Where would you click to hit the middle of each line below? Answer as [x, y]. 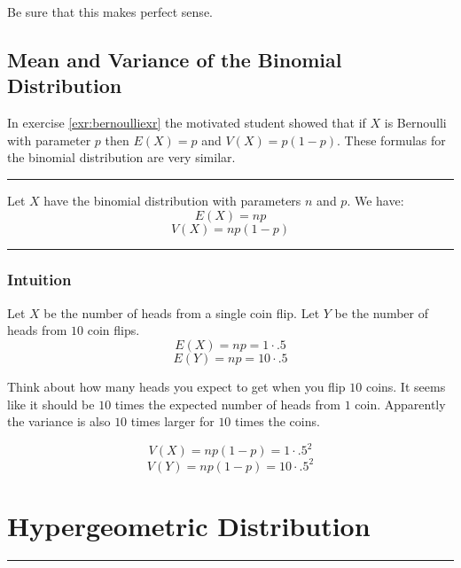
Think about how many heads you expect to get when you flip [176, 386]
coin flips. [113, 330]
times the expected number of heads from [227, 404]
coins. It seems [406, 386]
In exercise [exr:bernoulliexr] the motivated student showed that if [187, 123]
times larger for [172, 421]
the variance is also [59, 421]
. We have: [375, 200]
